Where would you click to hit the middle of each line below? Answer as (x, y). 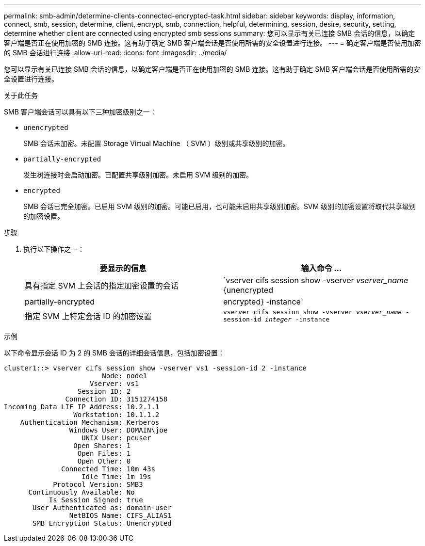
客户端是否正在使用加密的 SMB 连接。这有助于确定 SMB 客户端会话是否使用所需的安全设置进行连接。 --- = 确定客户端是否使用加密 (212, 43)
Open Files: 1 (104, 453)
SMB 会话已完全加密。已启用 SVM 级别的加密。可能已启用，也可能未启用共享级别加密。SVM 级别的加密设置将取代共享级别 (220, 206)
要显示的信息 (123, 268)
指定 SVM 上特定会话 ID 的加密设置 (88, 316)
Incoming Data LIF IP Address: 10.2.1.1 (82, 407)
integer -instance (297, 319)
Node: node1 (125, 376)
